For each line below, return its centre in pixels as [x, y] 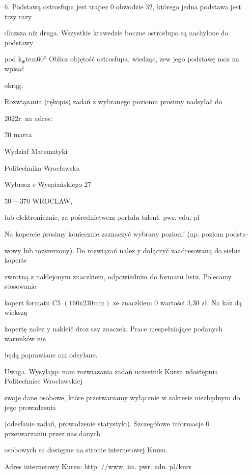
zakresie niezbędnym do [204, 398]
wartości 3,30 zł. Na [190, 302]
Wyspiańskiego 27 [65, 184]
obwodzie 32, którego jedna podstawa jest [179, 6]
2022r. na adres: [28, 118]
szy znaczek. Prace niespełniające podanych [157, 329]
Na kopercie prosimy [35, 233]
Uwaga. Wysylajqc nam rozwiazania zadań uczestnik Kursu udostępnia [111, 371]
